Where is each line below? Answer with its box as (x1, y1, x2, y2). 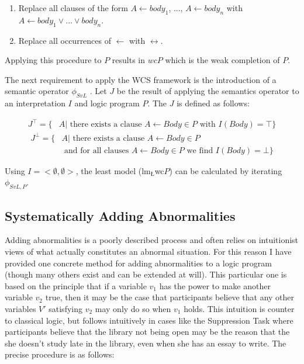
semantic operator (5, 85, 69, 97)
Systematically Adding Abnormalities (5, 206, 236, 224)
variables (5, 303, 36, 315)
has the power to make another (159, 279, 271, 292)
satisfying (49, 303, 82, 315)
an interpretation (5, 97, 65, 109)
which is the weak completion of (165, 54, 280, 66)
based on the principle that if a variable (5, 279, 147, 292)
